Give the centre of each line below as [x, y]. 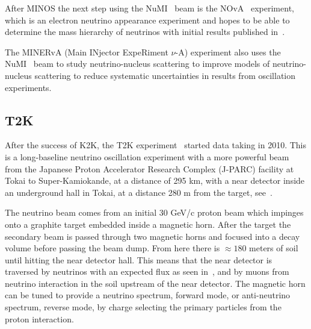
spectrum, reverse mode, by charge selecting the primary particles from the [143, 307]
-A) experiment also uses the [228, 52]
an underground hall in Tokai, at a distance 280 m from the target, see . [139, 192]
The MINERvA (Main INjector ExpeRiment [87, 52]
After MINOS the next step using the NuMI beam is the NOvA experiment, [149, 8]
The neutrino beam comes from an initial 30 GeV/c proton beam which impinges [154, 212]
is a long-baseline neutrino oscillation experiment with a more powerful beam [147, 156]
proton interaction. [39, 318]
